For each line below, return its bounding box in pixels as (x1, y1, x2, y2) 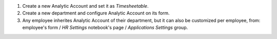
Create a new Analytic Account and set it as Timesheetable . (22, 3, 149, 9)
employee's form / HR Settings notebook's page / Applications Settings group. (22, 25, 188, 31)
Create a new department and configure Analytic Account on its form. (22, 10, 170, 16)
